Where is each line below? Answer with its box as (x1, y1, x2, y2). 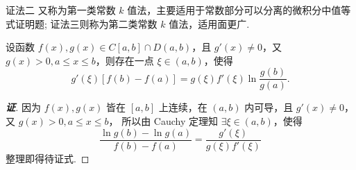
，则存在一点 (95, 53, 154, 67)
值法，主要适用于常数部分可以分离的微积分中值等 (127, 3, 351, 17)
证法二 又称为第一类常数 (6, 3, 116, 17)
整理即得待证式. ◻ (6, 151, 90, 165)
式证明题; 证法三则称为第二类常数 (6, 16, 158, 31)
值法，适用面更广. (169, 16, 250, 31)
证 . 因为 (6, 100, 41, 114)
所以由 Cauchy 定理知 (121, 114, 218, 128)
